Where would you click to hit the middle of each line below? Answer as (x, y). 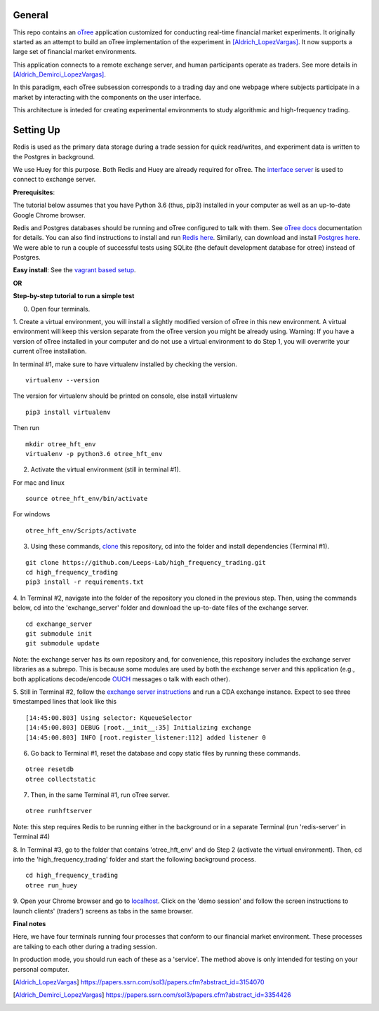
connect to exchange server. (54, 180)
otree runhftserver (59, 811)
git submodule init (59, 634)
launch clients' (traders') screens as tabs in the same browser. (103, 911)
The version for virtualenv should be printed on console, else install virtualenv (125, 396)
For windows (32, 514)
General (31, 15)
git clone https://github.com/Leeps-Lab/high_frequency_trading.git (146, 562)
